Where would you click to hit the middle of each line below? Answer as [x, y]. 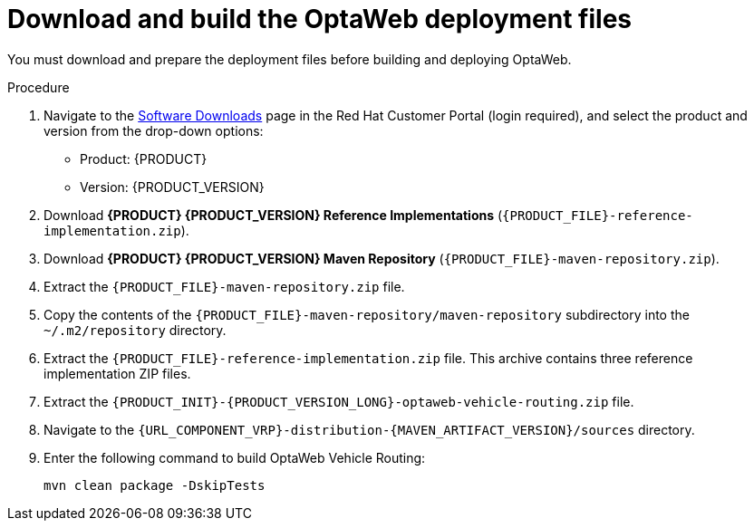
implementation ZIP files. [117, 373]
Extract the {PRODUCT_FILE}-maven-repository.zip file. [224, 286]
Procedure [39, 87]
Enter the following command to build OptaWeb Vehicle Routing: [235, 457]
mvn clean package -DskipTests [155, 485]
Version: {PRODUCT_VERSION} [172, 187]
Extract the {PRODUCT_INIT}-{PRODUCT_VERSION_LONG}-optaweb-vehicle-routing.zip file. [339, 401]
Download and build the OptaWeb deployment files [320, 19]
